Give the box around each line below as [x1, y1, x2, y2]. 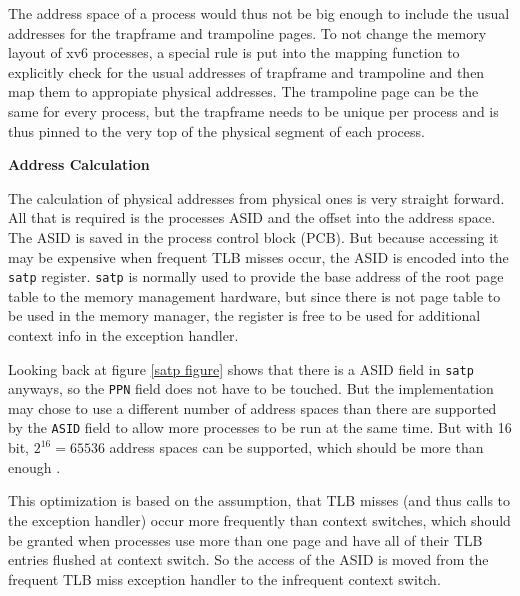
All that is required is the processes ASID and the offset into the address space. [8, 207, 496, 228]
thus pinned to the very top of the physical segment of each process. [8, 120, 425, 141]
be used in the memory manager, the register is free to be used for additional [8, 305, 481, 326]
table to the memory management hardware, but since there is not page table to [8, 285, 501, 306]
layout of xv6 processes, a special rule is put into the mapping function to [8, 42, 460, 63]
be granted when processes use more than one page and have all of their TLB [8, 529, 483, 550]
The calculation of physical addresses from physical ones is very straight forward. [8, 187, 505, 208]
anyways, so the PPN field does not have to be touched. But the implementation [8, 378, 494, 399]
